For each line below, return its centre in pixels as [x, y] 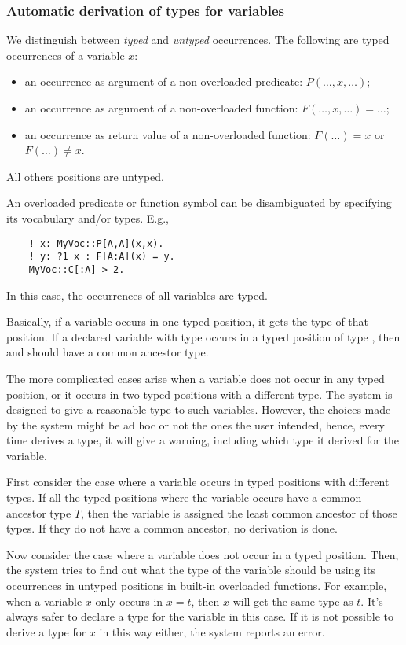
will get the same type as [293, 601]
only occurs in [129, 601]
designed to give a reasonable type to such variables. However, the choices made [199, 409]
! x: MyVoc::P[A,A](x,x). [96, 243]
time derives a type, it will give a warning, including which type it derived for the [203, 440]
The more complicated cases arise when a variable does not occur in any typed [196, 378]
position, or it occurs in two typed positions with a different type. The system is [199, 394]
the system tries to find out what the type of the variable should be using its [191, 570]
